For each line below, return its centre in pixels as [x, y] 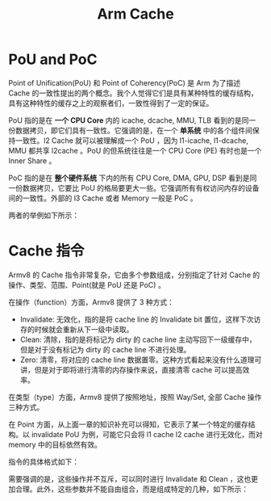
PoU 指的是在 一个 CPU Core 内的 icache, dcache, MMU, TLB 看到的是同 [129, 120]
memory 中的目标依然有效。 [55, 444]
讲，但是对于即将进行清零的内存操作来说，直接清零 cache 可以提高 [131, 369]
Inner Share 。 [32, 160]
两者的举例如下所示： [44, 215]
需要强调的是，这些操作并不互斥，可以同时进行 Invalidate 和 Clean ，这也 [130, 478]
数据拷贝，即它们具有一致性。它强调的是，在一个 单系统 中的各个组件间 [133, 130]
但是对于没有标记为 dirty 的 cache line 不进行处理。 [105, 349]
